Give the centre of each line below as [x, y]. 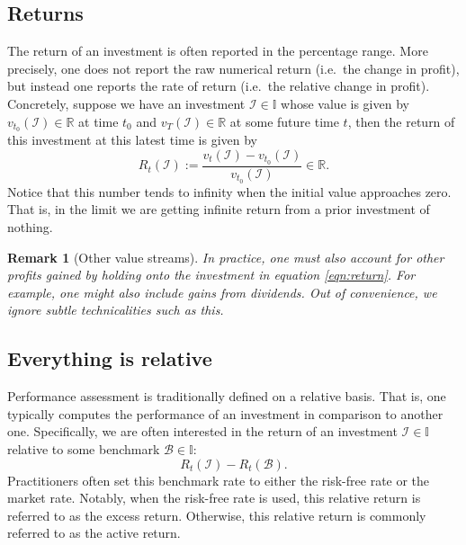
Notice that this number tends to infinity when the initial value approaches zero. [229, 191]
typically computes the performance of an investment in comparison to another [225, 413]
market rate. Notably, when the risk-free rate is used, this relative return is [214, 498]
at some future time [284, 121]
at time [99, 121]
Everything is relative [110, 358]
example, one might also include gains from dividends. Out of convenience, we [222, 292]
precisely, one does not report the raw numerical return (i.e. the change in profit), [233, 68]
